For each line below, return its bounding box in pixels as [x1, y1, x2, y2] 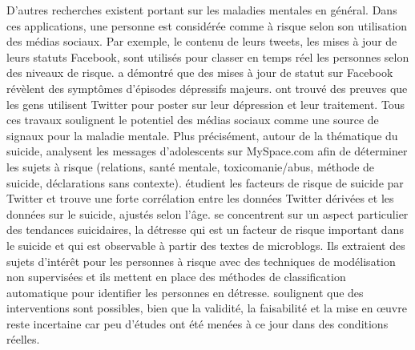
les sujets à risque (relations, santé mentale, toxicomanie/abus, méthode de [6, 158, 375, 175]
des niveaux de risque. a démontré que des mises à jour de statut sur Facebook [6, 64, 393, 81]
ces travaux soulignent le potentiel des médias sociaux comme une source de [6, 111, 379, 128]
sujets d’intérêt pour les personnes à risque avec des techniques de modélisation [6, 252, 396, 269]
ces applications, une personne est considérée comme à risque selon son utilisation [6, 17, 408, 34]
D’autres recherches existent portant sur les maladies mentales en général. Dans [6, 2, 397, 18]
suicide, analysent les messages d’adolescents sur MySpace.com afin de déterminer [6, 143, 408, 159]
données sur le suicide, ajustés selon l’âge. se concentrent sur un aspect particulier [6, 205, 409, 222]
